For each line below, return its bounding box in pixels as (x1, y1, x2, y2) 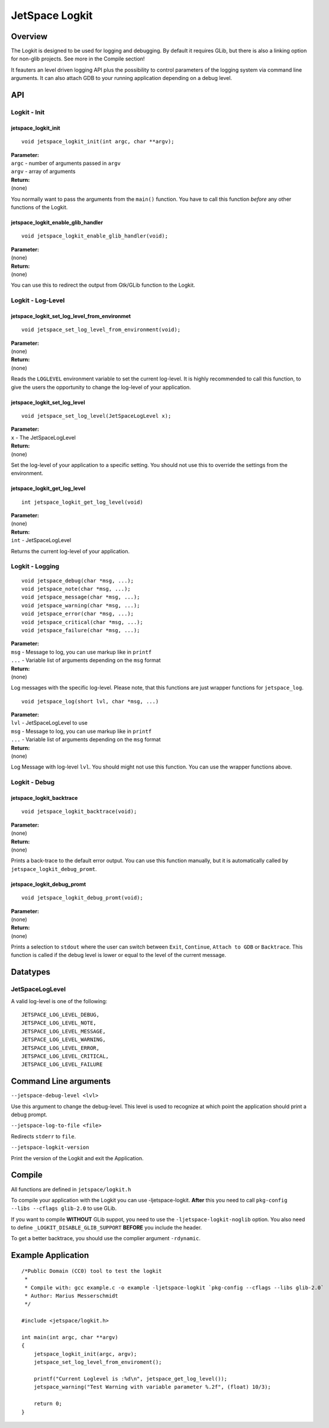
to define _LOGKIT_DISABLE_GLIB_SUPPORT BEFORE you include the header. (11, 1224, 202, 1231)
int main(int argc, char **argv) (21, 1334, 118, 1340)
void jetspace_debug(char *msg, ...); (21, 577, 134, 584)
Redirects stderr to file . (11, 1132, 76, 1140)
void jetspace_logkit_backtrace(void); (21, 808, 137, 815)
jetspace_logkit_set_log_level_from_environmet (11, 312, 131, 319)
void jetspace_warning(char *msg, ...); (21, 602, 140, 609)
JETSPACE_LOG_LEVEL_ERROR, (21, 1045, 100, 1051)
